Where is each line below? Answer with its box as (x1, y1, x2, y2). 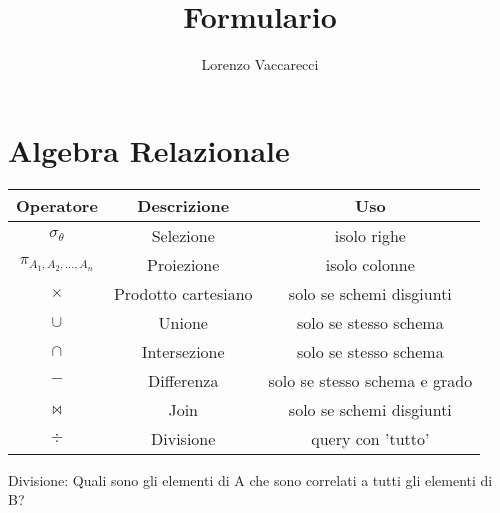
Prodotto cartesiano (113, 281, 253, 305)
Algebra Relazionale (8, 129, 290, 170)
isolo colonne (325, 252, 415, 276)
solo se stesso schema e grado (268, 368, 473, 392)
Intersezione (141, 339, 225, 363)
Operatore (16, 193, 98, 217)
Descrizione (137, 193, 230, 217)
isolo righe (334, 223, 406, 247)
